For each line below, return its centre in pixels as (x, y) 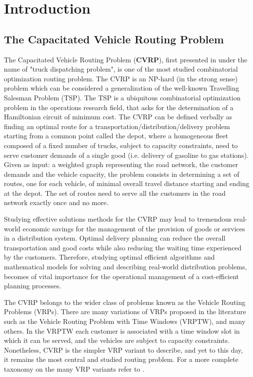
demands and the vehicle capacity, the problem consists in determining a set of (122, 174)
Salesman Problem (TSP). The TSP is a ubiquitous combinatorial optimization (122, 97)
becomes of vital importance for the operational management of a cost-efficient (122, 276)
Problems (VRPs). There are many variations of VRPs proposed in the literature (125, 311)
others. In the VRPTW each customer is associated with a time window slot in (122, 330)
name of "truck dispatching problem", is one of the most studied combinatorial (121, 69)
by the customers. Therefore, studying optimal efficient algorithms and (109, 257)
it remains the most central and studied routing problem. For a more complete (121, 359)
